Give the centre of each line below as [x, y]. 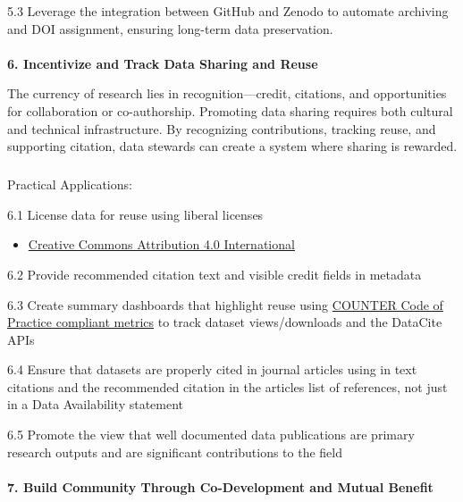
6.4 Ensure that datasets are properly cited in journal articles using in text [212, 369]
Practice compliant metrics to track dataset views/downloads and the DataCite [225, 322]
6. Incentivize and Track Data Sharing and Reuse [163, 63]
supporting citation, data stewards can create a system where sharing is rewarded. [232, 146]
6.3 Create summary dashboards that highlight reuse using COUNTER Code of [225, 304]
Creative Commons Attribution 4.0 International [161, 244]
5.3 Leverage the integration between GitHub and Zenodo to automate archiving [228, 11]
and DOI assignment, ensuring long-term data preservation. [170, 28]
